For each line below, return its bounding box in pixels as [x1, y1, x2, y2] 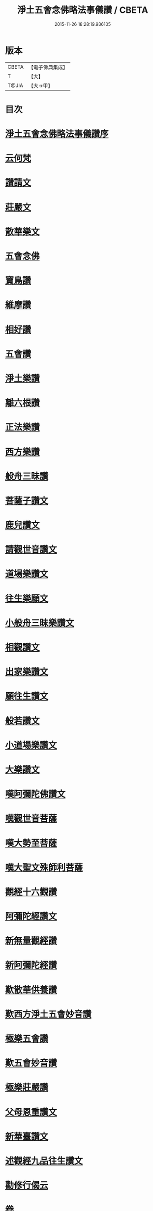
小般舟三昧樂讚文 [5, 617, 75, 628]
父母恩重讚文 [5, 1106, 58, 1118]
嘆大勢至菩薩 [5, 837, 58, 849]
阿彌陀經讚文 [5, 911, 58, 922]
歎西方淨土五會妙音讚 [5, 1008, 92, 1020]
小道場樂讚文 [5, 740, 58, 751]
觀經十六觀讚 [5, 886, 58, 897]
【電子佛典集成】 [28, 64, 68, 71]
